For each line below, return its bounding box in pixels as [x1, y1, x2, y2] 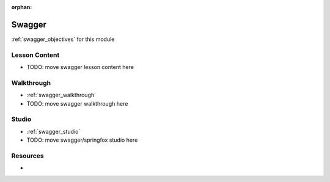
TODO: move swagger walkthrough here [26, 100, 128, 107]
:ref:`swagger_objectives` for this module [11, 35, 115, 43]
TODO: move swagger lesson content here [26, 64, 134, 71]
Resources [11, 151, 44, 160]
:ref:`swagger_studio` [26, 128, 81, 135]
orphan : [11, 4, 32, 10]
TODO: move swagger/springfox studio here [26, 136, 138, 144]
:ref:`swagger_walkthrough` [26, 92, 97, 99]
